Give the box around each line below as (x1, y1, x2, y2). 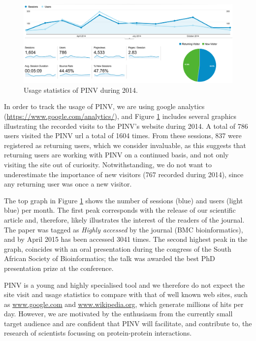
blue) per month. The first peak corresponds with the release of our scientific (4, 205, 236, 215)
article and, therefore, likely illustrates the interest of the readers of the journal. (4, 214, 245, 225)
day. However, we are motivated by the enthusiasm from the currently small (4, 308, 233, 319)
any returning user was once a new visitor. (4, 179, 132, 189)
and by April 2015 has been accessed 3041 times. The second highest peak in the (4, 234, 248, 244)
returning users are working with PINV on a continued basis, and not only (4, 150, 229, 160)
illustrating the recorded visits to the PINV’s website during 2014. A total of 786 (4, 120, 248, 131)
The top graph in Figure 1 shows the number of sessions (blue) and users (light (4, 195, 243, 205)
